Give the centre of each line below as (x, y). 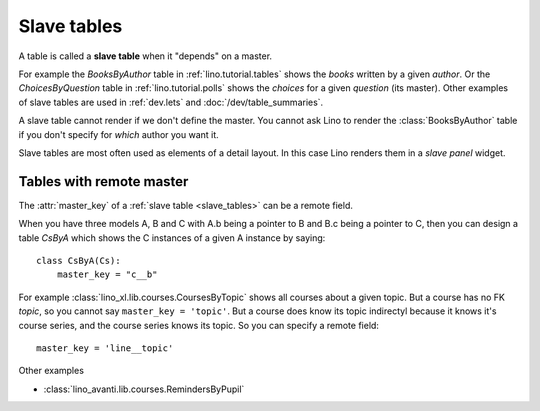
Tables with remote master (103, 181)
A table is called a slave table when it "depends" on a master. (145, 56)
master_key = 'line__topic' (105, 348)
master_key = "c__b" (107, 274)
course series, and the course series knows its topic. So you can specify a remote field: (199, 325)
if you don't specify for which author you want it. (118, 134)
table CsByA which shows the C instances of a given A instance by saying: (172, 237)
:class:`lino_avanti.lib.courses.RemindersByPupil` (144, 389)
